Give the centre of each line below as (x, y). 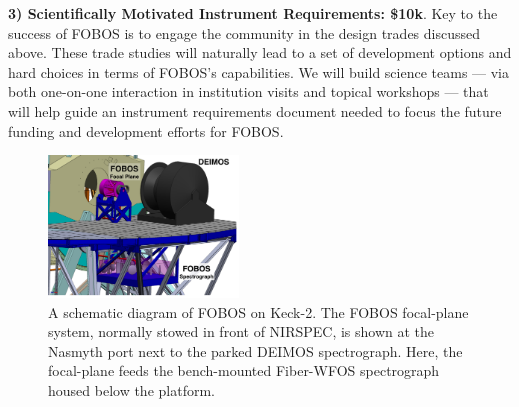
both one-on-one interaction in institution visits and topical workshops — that (248, 91)
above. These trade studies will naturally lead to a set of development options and (260, 52)
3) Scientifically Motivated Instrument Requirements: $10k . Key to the (253, 13)
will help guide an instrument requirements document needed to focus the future (255, 110)
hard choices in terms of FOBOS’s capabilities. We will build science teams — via (259, 71)
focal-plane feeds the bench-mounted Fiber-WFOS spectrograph (244, 370)
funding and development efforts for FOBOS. (146, 130)
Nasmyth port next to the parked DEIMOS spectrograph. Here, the (255, 350)
